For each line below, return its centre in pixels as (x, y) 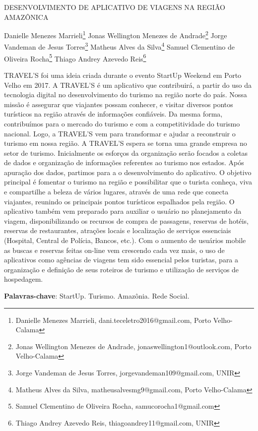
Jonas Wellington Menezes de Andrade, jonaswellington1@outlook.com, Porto (133, 346)
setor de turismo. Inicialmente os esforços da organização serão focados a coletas (126, 153)
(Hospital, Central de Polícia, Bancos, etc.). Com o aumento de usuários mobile (125, 240)
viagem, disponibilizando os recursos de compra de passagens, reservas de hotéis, (126, 220)
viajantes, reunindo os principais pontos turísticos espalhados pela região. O (119, 201)
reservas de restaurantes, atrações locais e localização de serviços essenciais (118, 230)
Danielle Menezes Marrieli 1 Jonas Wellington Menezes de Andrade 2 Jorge (116, 34)
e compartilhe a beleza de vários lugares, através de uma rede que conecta (116, 192)
